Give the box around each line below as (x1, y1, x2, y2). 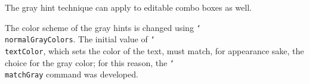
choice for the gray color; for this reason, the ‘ (5, 56, 175, 69)
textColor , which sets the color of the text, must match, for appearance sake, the (5, 44, 304, 57)
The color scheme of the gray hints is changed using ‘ (5, 21, 201, 33)
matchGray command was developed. (5, 68, 138, 80)
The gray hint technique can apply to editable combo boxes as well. (5, 1, 252, 13)
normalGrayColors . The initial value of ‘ (5, 33, 155, 45)
